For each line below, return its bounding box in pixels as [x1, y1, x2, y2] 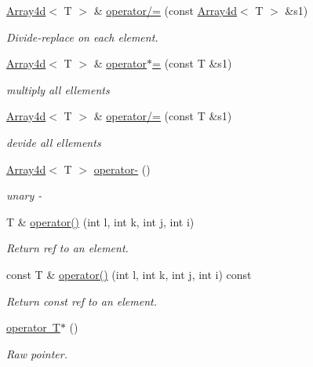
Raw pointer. [6, 345, 68, 361]
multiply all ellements [6, 81, 110, 97]
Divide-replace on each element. [6, 28, 158, 45]
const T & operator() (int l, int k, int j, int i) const [6, 266, 252, 282]
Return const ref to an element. [6, 292, 157, 309]
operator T [6, 319, 60, 336]
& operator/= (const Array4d [93, 2, 237, 18]
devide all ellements [6, 134, 101, 150]
